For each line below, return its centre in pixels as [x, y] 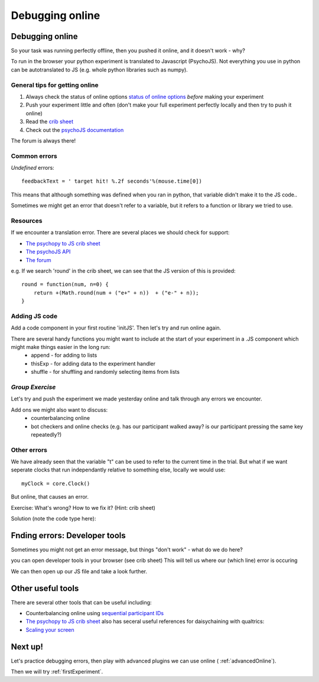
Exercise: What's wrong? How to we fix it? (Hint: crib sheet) [83, 508]
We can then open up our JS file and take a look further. [79, 571]
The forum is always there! [43, 140]
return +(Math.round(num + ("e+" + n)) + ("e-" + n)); [116, 292]
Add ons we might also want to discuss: [59, 410]
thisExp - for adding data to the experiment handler [93, 363]
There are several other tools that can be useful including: [81, 602]
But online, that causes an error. [50, 497]
